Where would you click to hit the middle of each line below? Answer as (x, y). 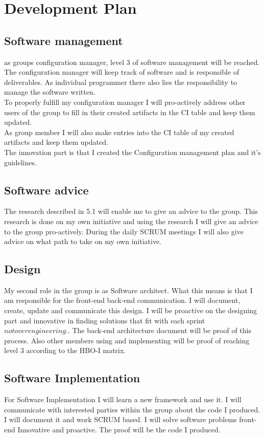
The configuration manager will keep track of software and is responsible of (122, 72)
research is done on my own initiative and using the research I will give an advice (131, 221)
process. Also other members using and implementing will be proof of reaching (127, 340)
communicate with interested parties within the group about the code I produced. (132, 409)
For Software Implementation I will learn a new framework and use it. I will (123, 399)
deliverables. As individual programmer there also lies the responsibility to (121, 82)
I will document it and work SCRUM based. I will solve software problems (121, 419)
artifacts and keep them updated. (56, 142)
